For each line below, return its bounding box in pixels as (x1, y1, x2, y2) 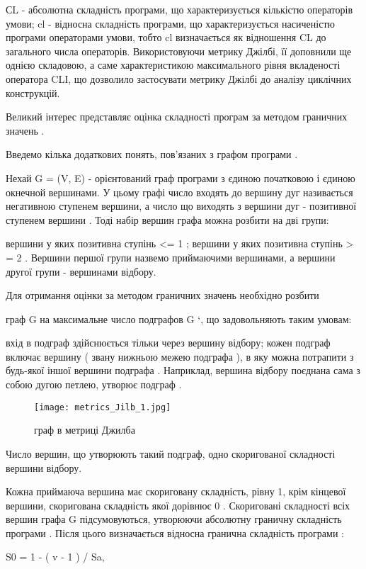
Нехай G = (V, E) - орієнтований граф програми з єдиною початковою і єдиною (6, 170, 355, 185)
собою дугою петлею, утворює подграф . (6, 377, 182, 392)
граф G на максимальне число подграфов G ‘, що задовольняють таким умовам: (6, 311, 352, 326)
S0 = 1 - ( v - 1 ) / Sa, (6, 549, 105, 564)
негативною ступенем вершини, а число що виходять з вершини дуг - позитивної (6, 198, 357, 213)
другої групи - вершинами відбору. (6, 264, 156, 278)
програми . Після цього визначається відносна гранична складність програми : (6, 525, 344, 540)
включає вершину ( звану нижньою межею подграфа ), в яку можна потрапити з (6, 349, 354, 364)
